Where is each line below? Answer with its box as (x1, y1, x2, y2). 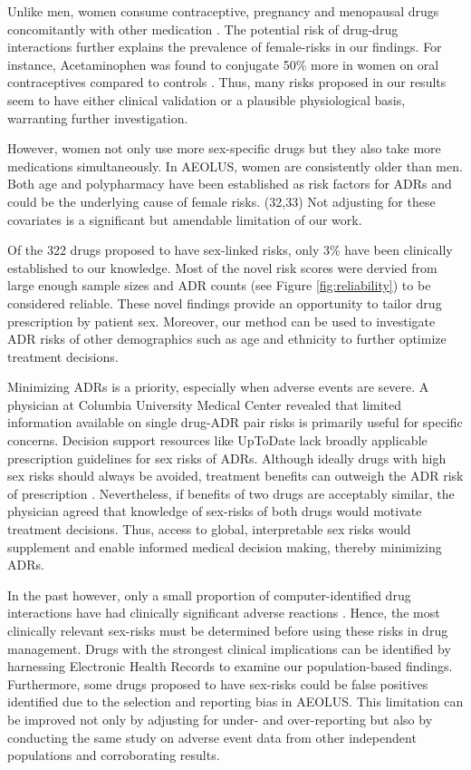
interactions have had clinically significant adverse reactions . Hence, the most (7, 603, 440, 622)
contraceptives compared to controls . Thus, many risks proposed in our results (7, 73, 447, 92)
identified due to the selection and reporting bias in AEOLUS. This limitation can (7, 692, 464, 711)
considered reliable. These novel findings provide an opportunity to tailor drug (7, 293, 442, 312)
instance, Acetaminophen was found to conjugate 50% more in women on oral (7, 54, 439, 73)
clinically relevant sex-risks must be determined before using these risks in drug (7, 621, 448, 639)
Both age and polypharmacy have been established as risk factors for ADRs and (7, 174, 452, 193)
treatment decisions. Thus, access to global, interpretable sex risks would (7, 520, 411, 539)
